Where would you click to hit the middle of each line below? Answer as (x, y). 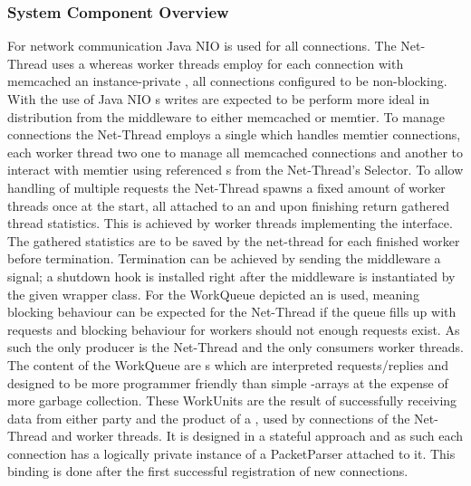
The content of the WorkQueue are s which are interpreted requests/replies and (228, 364)
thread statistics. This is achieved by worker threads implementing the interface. (230, 223)
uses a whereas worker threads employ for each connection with (228, 63)
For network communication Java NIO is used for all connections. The (202, 46)
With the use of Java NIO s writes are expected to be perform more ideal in (219, 99)
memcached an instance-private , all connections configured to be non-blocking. (227, 81)
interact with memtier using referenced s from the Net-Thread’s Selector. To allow (235, 170)
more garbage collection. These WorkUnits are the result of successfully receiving (232, 400)
